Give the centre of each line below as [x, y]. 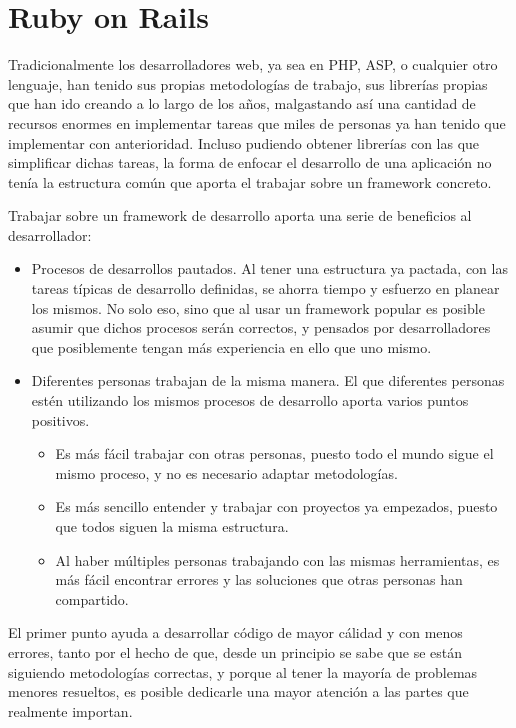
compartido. [92, 598]
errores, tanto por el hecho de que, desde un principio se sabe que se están [235, 651]
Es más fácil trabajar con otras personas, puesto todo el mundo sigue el [274, 453]
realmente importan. [70, 710]
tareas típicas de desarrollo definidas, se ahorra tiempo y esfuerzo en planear [265, 288]
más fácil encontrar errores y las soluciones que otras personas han [259, 579]
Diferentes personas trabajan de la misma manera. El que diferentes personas [268, 380]
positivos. [60, 419]
